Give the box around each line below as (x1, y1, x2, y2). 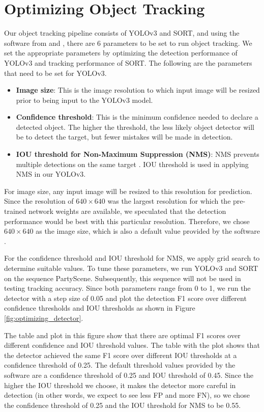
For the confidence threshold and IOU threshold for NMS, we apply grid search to (4, 253, 260, 263)
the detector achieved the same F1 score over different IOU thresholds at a (4, 349, 237, 360)
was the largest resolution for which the (107, 196, 231, 206)
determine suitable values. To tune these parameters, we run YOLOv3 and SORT (4, 263, 258, 273)
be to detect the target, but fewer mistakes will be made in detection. (16, 131, 233, 142)
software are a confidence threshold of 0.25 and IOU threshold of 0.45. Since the (4, 369, 253, 380)
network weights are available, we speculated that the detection (28, 206, 226, 216)
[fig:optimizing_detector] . (4, 312, 83, 323)
